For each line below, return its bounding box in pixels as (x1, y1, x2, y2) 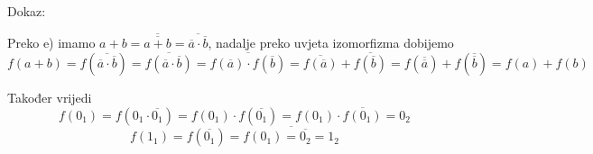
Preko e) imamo (7, 33, 96, 52)
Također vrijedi (7, 87, 92, 106)
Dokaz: (7, 2, 46, 20)
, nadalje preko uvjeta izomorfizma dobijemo (208, 33, 454, 52)
